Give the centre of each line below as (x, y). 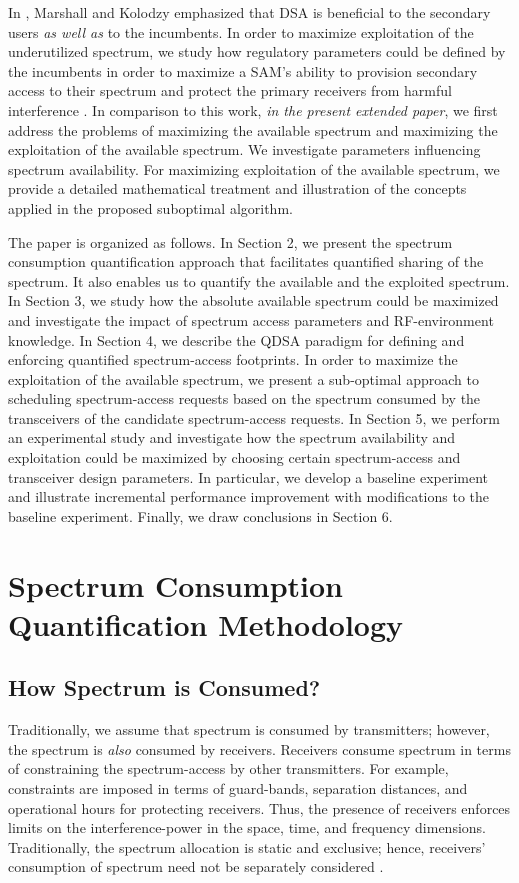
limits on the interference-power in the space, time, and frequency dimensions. (247, 827)
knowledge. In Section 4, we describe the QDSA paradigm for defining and (236, 339)
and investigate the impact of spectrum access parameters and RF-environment (251, 319)
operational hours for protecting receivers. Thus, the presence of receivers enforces (259, 807)
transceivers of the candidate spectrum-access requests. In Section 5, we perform (254, 417)
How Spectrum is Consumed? (164, 687)
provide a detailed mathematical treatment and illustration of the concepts (237, 188)
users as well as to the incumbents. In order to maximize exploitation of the (241, 31)
